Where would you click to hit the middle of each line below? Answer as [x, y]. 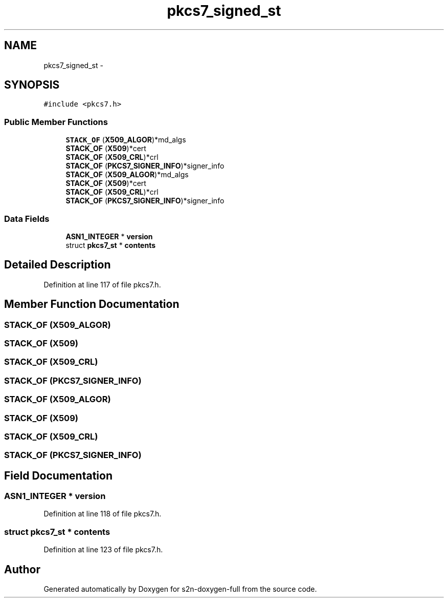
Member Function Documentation [92, 304]
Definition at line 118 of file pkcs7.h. [103, 514]
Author [22, 569]
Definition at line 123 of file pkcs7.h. [103, 550]
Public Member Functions [56, 122]
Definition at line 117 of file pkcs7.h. [102, 284]
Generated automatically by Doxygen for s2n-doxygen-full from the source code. [180, 589]
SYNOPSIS [32, 85]
